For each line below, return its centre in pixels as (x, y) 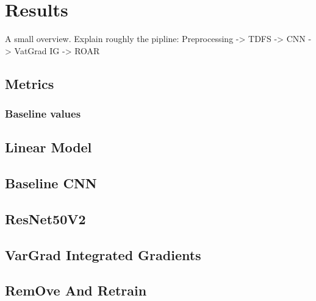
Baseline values (43, 114)
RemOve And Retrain (76, 290)
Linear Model (48, 147)
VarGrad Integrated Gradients (103, 254)
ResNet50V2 (45, 218)
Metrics (30, 83)
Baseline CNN (51, 183)
